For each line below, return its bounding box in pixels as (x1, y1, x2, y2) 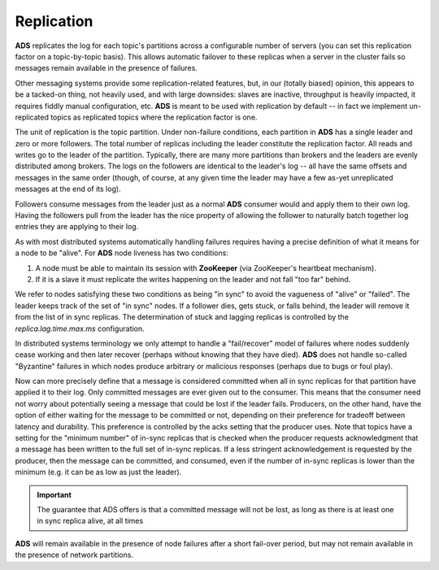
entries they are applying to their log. (15, 222, 139, 232)
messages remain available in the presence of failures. (15, 63, 198, 73)
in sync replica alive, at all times (37, 516, 144, 526)
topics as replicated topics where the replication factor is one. (50, 112, 258, 122)
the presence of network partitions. (15, 550, 134, 560)
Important (37, 490, 72, 499)
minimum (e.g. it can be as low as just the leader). (15, 468, 182, 477)
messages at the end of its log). (15, 184, 121, 194)
